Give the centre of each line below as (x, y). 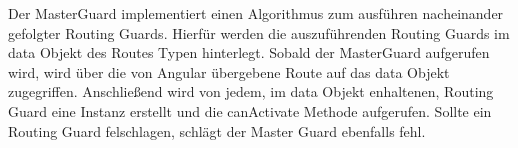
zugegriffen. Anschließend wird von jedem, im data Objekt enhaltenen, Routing (251, 91)
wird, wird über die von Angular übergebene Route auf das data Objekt (229, 71)
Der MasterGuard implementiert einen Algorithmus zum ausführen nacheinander (256, 13)
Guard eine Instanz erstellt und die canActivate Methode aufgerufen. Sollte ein (250, 110)
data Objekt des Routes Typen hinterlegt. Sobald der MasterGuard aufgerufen (249, 52)
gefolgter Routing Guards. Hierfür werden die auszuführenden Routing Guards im (259, 32)
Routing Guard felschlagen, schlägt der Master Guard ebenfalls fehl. (217, 130)
